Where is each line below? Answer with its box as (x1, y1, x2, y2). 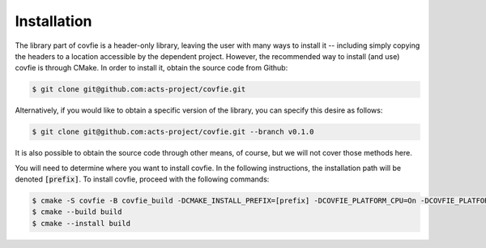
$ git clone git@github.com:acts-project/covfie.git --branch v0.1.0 (32, 127, 314, 137)
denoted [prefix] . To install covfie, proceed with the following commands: (15, 174, 270, 184)
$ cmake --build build (32, 207, 122, 216)
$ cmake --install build (32, 219, 131, 228)
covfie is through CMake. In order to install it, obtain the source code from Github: (15, 63, 288, 73)
